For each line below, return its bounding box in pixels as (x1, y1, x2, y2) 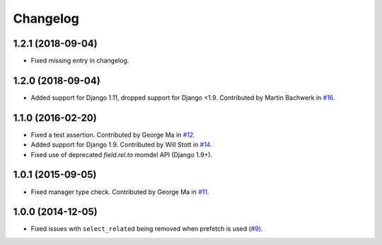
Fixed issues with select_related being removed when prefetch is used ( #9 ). (30, 224, 263, 233)
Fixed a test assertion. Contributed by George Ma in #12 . (30, 130, 196, 139)
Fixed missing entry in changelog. (30, 57, 129, 65)
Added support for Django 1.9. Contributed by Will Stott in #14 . (30, 140, 212, 149)
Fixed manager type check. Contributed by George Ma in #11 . (30, 188, 209, 196)
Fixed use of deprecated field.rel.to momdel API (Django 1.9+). (30, 150, 213, 159)
